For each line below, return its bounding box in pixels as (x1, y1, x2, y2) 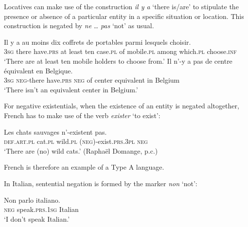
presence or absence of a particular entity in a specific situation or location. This (4, 11, 244, 21)
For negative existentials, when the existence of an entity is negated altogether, (4, 101, 239, 111)
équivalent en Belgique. (4, 65, 73, 75)
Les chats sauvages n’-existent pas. (4, 126, 107, 137)
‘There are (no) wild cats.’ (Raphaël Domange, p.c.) (4, 145, 158, 156)
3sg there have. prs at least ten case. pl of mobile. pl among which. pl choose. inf (4, 46, 237, 56)
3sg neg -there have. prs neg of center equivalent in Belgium (4, 75, 180, 85)
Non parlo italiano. (4, 194, 60, 205)
